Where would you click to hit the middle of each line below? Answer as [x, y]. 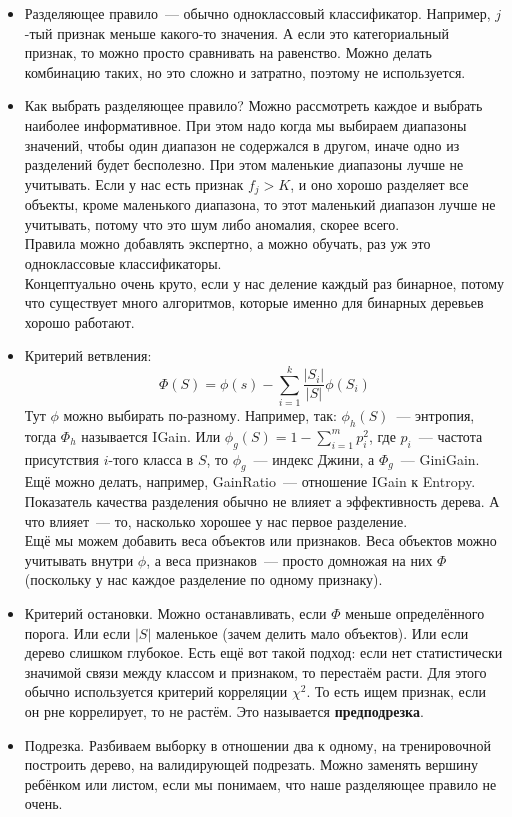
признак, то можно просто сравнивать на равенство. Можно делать [228, 52]
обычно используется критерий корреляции [156, 691]
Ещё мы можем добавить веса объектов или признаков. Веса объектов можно [260, 540]
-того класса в [151, 458]
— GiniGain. [440, 458]
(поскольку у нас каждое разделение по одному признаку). [203, 579]
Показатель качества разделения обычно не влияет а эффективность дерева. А [262, 501]
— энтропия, [435, 415]
